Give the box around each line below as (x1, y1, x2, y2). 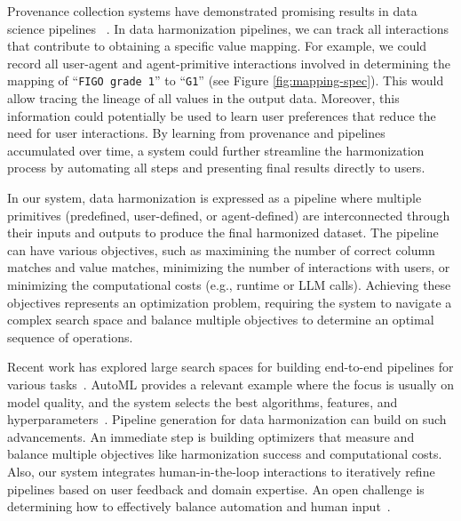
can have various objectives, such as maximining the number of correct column (7, 240, 435, 259)
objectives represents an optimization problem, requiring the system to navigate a (7, 293, 452, 311)
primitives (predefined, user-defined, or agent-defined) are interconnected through (7, 205, 450, 224)
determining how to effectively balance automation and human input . (7, 497, 391, 516)
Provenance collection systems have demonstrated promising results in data (7, 2, 417, 20)
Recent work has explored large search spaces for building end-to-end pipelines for (7, 357, 454, 376)
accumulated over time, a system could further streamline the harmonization (7, 140, 425, 159)
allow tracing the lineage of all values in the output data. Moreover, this (7, 89, 400, 108)
